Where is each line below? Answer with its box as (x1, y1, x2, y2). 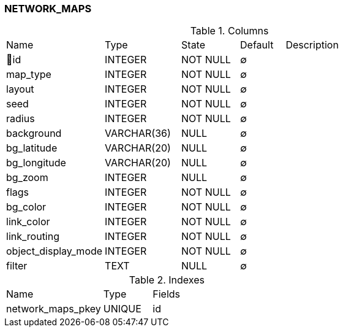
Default (240, 39, 274, 52)
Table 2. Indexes (129, 274, 205, 287)
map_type (6, 68, 51, 81)
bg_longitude (6, 156, 66, 169)
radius (6, 112, 35, 125)
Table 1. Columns (190, 25, 269, 37)
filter (6, 260, 28, 272)
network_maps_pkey (6, 303, 101, 315)
